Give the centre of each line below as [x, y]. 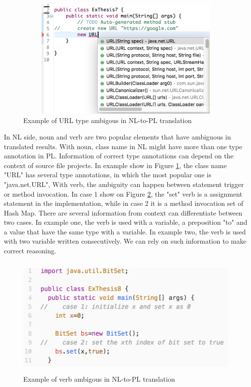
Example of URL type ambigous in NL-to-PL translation [108, 120]
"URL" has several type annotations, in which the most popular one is [108, 175]
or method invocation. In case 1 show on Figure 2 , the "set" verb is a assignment [123, 193]
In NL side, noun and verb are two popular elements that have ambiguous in [118, 136]
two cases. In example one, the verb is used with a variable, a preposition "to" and [126, 222]
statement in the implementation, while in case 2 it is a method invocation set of [124, 203]
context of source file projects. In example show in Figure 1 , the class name [115, 165]
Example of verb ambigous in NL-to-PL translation [99, 379]
